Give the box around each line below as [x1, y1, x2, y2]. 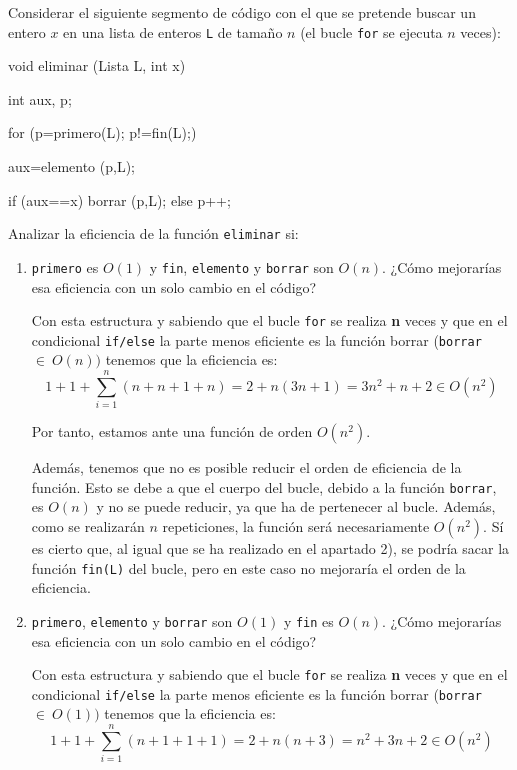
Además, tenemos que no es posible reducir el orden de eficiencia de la [31, 457, 462, 478]
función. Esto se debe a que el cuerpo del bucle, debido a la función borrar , [31, 476, 497, 497]
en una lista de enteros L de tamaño [63, 21, 283, 42]
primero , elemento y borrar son [31, 610, 233, 631]
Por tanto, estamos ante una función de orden [31, 421, 313, 442]
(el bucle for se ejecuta [300, 21, 443, 42]
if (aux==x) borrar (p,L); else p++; [8, 189, 231, 210]
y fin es [283, 610, 334, 631]
